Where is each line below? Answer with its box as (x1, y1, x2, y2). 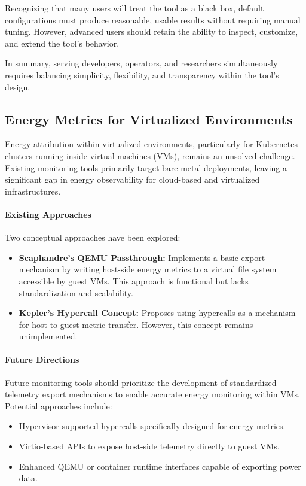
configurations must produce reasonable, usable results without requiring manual (5, 13, 301, 26)
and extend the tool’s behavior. (5, 37, 120, 49)
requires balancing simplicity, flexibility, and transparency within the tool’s (5, 68, 279, 81)
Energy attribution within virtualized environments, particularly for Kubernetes (5, 138, 298, 150)
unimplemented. (19, 330, 78, 342)
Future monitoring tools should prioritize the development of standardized (5, 376, 277, 388)
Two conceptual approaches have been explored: (5, 231, 180, 244)
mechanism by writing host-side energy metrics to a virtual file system (19, 263, 277, 275)
